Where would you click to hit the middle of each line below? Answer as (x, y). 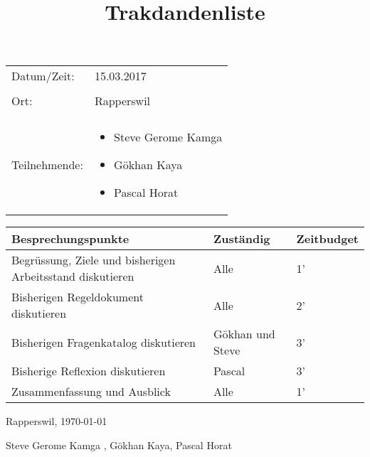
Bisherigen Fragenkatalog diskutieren (104, 342)
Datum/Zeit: (43, 76)
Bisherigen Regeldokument (78, 297)
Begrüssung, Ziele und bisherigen (94, 260)
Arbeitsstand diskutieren (73, 276)
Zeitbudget (327, 239)
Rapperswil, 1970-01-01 (57, 421)
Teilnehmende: (47, 165)
